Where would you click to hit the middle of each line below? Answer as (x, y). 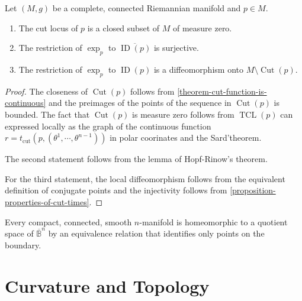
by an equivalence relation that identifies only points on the (156, 233)
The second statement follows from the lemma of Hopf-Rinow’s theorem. (136, 159)
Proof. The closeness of (46, 91)
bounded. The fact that (47, 114)
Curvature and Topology (107, 285)
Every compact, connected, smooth (68, 221)
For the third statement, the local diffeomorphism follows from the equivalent (145, 178)
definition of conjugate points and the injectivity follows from (116, 190)
